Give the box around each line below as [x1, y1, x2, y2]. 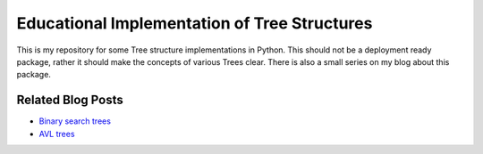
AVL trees [38, 128, 75, 139]
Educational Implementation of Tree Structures [16, 13, 373, 33]
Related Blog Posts [16, 93, 124, 108]
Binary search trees [38, 116, 112, 126]
